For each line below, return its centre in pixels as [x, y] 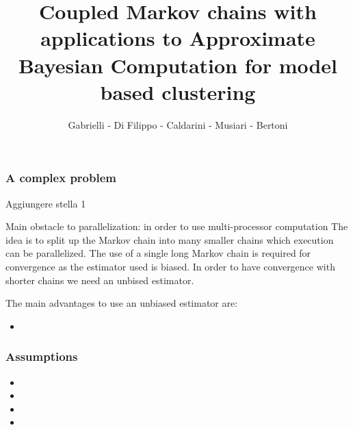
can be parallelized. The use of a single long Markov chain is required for [158, 253]
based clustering [178, 91]
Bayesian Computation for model [178, 65]
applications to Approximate [178, 38]
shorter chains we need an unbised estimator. [100, 280]
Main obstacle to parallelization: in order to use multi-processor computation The [177, 226]
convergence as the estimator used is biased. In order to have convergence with [170, 266]
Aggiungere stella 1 [46, 203]
